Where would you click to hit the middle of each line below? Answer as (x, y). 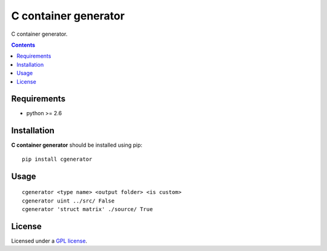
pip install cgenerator (57, 159)
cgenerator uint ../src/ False (68, 201)
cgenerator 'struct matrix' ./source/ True (88, 209)
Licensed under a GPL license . (49, 241)
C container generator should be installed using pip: (77, 145)
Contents (23, 45)
